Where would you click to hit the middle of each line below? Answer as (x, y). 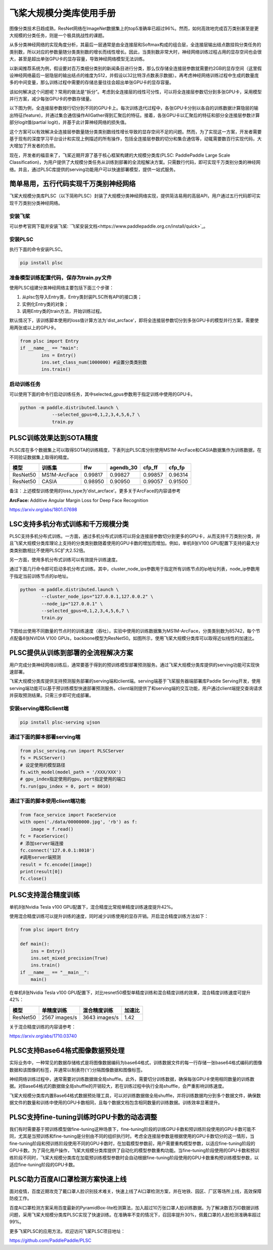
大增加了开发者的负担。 (34, 146)
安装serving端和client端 (39, 708)
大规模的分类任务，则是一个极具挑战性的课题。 (58, 35)
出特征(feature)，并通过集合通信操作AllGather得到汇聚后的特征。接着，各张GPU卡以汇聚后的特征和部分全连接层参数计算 (135, 115)
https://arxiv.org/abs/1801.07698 (43, 509)
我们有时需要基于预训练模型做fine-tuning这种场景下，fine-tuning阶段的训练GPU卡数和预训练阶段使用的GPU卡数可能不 (133, 1129)
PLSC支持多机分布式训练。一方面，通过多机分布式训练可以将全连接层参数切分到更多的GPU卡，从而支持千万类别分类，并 (135, 536)
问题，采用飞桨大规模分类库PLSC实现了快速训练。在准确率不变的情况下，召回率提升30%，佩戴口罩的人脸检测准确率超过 (135, 1215)
